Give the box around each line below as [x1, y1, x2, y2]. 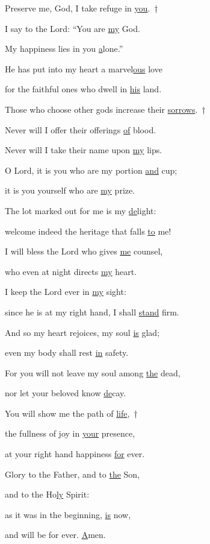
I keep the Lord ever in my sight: [5, 285, 126, 298]
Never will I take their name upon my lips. [5, 144, 162, 156]
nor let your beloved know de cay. [5, 387, 126, 399]
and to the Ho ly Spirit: [5, 488, 90, 501]
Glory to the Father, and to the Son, [5, 467, 140, 480]
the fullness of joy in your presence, [5, 427, 135, 440]
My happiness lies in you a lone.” [5, 42, 123, 55]
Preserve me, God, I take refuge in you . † [5, 2, 158, 14]
